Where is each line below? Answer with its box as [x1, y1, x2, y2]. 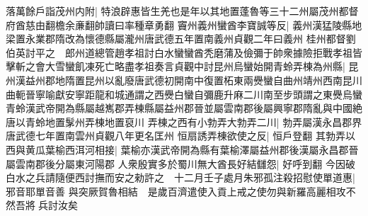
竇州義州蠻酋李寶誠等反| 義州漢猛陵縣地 [177, 17, 362, 32]
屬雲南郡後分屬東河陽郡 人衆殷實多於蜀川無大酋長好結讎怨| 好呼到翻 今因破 [6, 156, 355, 171]
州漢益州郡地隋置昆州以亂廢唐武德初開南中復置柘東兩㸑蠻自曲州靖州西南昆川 [6, 72, 362, 87]
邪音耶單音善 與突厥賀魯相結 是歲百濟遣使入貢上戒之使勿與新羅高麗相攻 [6, 183, 346, 198]
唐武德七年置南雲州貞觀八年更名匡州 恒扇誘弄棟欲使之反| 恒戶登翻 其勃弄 [6, 128, 345, 143]
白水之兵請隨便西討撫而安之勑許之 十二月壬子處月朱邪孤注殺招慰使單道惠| [6, 170, 355, 185]
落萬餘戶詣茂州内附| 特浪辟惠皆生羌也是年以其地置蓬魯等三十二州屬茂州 [6, 4, 339, 18]
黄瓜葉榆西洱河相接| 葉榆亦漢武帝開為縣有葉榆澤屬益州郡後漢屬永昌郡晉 [25, 142, 359, 157]
